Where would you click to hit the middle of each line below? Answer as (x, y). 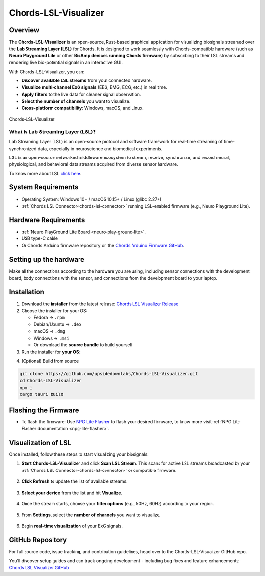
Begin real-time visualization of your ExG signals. (72, 526)
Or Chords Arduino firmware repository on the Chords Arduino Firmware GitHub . (103, 245)
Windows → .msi (52, 338)
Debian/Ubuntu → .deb (57, 324)
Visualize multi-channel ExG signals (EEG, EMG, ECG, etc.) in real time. (94, 87)
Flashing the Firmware (44, 410)
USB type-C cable (40, 238)
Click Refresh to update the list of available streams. (74, 481)
